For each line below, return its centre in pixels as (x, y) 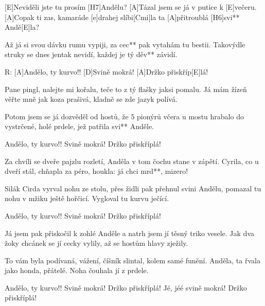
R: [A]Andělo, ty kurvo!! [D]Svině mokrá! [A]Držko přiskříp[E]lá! (107, 71)
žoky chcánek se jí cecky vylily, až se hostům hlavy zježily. (96, 243)
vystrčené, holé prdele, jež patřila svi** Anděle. (79, 126)
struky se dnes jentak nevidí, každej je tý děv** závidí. (91, 54)
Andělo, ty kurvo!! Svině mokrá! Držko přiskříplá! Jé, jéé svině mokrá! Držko (126, 287)
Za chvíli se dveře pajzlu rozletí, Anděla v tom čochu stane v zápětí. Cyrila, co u (132, 161)
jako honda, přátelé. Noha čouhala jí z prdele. (77, 270)
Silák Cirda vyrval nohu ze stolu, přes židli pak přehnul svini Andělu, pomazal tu (133, 188)
